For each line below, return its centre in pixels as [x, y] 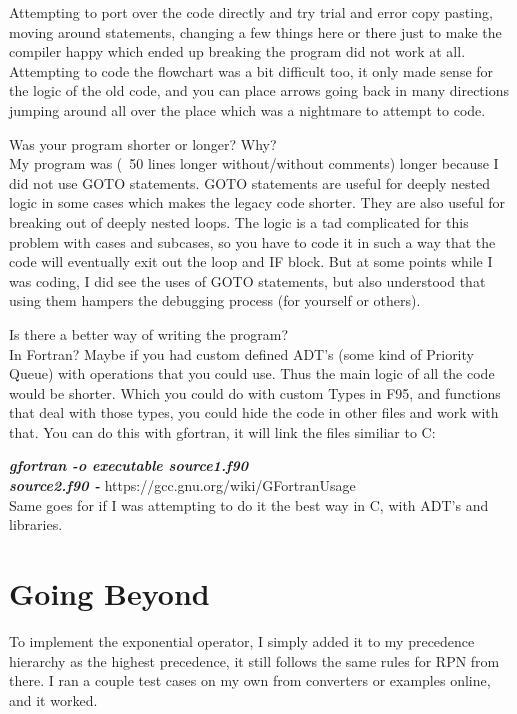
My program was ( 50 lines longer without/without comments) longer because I [254, 163]
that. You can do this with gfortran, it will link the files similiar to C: [222, 431]
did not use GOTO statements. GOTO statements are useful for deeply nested [250, 182]
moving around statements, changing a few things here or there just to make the [255, 31]
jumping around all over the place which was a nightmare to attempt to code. [247, 109]
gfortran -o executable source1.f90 [129, 465]
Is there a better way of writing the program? [149, 333]
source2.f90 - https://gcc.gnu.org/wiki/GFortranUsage [182, 485]
